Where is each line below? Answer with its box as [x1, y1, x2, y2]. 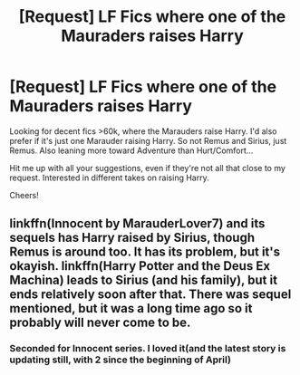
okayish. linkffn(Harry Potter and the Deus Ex [9, 258, 270, 274]
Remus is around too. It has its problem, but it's [9, 245, 281, 260]
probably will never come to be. [9, 315, 191, 331]
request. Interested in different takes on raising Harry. [9, 172, 210, 183]
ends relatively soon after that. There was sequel [9, 287, 292, 303]
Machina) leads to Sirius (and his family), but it [9, 273, 278, 288]
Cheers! [9, 189, 39, 200]
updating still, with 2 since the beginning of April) [9, 353, 231, 366]
